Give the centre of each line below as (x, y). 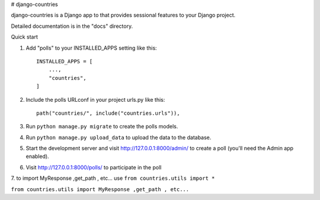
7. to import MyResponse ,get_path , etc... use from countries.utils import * (113, 178)
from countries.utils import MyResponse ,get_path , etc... (100, 189)
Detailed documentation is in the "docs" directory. (72, 26)
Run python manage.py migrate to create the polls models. (102, 127)
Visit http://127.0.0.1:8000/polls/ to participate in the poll (94, 167)
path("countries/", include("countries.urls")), (108, 113)
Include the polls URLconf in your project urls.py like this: (95, 99)
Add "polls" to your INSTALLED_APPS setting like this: (91, 48)
